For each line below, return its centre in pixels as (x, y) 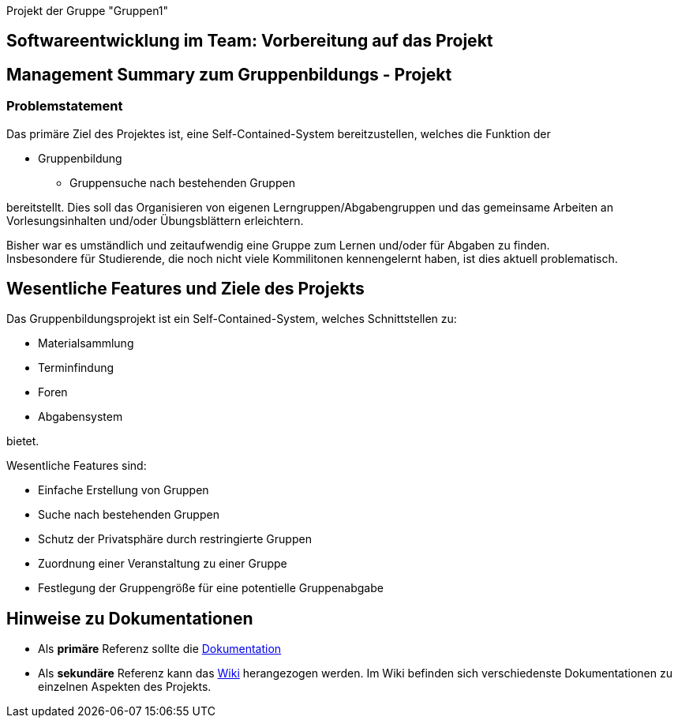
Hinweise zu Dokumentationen (130, 618)
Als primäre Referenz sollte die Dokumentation (160, 649)
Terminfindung (76, 368)
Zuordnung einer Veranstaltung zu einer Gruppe (163, 564)
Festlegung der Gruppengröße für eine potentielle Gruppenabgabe (211, 588)
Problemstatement (65, 106)
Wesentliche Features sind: (77, 466)
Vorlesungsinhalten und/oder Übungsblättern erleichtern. (155, 220)
